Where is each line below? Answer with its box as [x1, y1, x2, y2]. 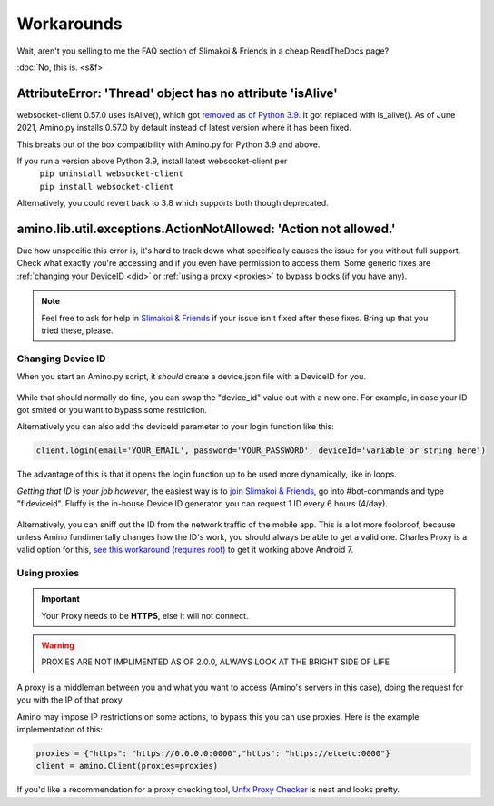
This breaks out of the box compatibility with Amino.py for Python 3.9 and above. [16, 139, 321, 150]
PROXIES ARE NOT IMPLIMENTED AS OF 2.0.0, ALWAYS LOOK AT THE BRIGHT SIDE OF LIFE [41, 656, 390, 667]
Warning [41, 640, 74, 651]
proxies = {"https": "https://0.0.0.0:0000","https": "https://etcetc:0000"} [35, 748, 390, 758]
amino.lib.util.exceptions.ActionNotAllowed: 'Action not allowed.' [16, 221, 396, 236]
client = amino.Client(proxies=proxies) [35, 761, 218, 772]
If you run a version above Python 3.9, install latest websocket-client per [16, 155, 288, 167]
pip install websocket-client [39, 182, 174, 192]
